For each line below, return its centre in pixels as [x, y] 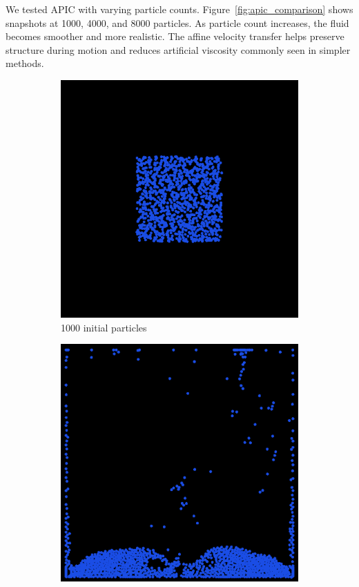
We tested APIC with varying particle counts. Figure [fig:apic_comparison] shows [179, 9]
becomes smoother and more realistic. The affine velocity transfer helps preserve [175, 36]
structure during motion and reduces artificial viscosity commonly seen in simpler [178, 49]
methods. [25, 63]
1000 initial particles [104, 327]
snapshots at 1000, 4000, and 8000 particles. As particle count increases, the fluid [177, 22]
